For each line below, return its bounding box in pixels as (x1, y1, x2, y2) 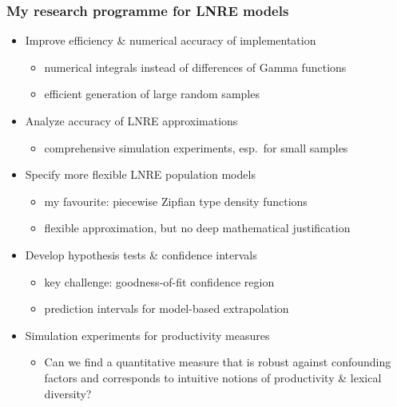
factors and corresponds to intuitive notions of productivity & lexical (44, 369, 382, 385)
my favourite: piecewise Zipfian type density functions (44, 192, 308, 209)
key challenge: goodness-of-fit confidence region (44, 273, 275, 290)
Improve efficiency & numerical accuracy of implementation (25, 32, 316, 49)
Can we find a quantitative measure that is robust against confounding (44, 354, 391, 370)
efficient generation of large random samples (44, 85, 260, 102)
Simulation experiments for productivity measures (25, 326, 270, 343)
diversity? (44, 385, 92, 401)
